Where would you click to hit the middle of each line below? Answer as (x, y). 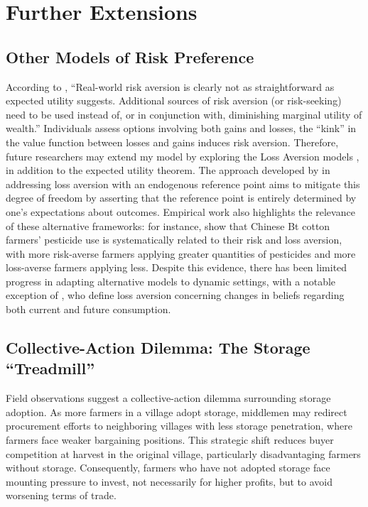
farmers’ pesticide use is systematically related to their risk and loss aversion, (174, 240)
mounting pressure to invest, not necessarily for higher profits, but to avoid (169, 481)
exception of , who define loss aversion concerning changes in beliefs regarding (175, 295)
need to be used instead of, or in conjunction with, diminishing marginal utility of (184, 114)
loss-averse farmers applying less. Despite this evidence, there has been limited (177, 267)
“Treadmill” (50, 368)
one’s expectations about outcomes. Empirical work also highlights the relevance (180, 211)
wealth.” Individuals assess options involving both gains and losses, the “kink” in (181, 128)
